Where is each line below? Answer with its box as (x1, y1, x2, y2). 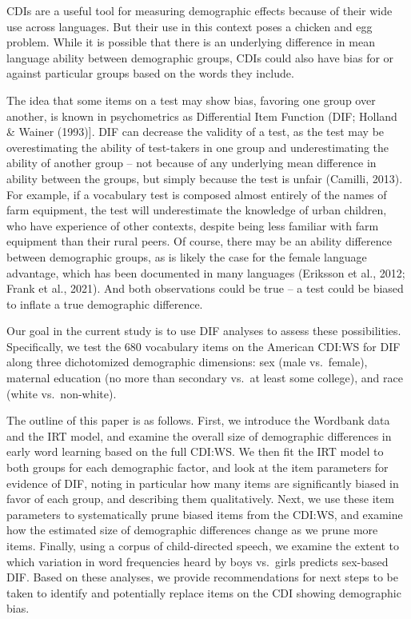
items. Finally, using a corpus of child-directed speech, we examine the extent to (6, 537, 399, 553)
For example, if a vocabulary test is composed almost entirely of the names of (6, 186, 387, 202)
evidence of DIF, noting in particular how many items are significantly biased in (6, 474, 399, 491)
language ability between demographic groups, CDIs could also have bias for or (6, 49, 394, 66)
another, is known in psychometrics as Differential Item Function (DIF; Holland (6, 107, 397, 124)
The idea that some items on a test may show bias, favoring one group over (6, 91, 376, 108)
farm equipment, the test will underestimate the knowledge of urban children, (6, 202, 387, 218)
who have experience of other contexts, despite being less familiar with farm (6, 217, 379, 234)
